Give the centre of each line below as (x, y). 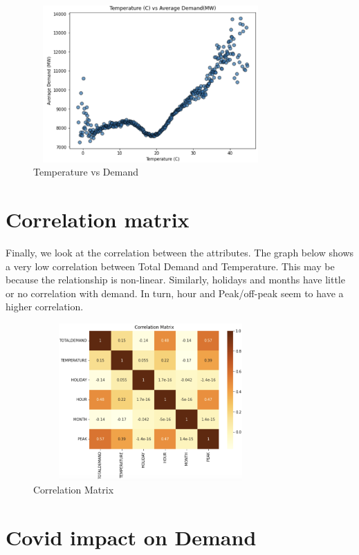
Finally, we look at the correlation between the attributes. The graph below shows (180, 253)
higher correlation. (45, 307)
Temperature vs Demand (86, 172)
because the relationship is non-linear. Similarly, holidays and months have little (175, 280)
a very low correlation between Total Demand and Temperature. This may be (170, 266)
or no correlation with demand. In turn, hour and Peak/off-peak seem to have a (175, 293)
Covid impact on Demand (131, 537)
